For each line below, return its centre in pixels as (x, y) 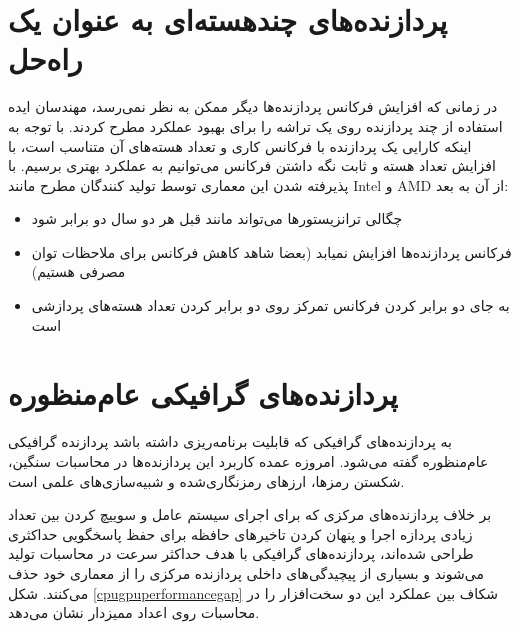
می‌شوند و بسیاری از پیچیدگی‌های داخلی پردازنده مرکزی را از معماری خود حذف (246, 572)
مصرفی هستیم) (78, 271)
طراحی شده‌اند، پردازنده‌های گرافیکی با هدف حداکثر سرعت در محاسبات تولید (241, 553)
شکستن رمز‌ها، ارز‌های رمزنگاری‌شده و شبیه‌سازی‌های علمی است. (206, 480)
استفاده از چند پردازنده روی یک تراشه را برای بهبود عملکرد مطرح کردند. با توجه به (255, 125)
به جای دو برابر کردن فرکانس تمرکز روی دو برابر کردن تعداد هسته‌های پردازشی (270, 305)
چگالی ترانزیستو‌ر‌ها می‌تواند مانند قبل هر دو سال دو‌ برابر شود (217, 218)
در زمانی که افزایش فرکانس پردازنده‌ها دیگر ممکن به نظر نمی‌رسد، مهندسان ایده (253, 106)
